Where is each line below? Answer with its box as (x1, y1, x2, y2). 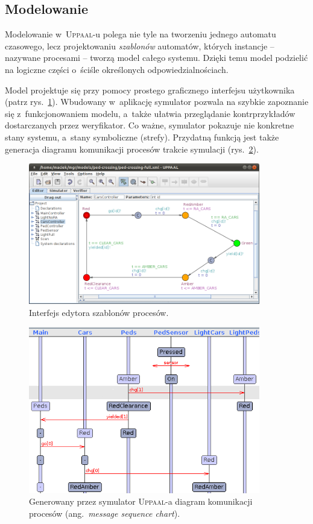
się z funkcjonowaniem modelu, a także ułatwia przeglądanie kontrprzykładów (5, 107, 296, 119)
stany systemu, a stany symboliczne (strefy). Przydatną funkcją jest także (5, 130, 279, 143)
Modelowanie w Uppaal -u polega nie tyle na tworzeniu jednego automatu (5, 28, 276, 40)
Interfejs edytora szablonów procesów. (29, 306, 169, 318)
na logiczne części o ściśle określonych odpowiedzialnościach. (5, 63, 229, 75)
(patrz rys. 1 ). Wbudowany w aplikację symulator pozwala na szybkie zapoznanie (5, 95, 309, 108)
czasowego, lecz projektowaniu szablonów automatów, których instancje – (5, 39, 274, 52)
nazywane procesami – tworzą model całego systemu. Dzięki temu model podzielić (5, 51, 308, 64)
